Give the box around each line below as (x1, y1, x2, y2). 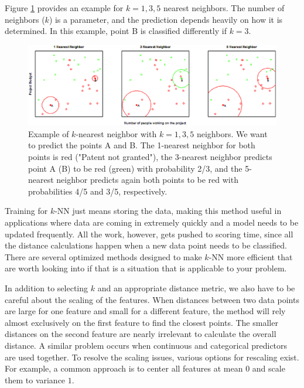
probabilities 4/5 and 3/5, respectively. (28, 185, 168, 197)
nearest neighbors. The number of (163, 2, 285, 13)
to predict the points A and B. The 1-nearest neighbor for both (28, 139, 255, 151)
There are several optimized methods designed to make (5, 250, 202, 263)
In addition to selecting (5, 281, 88, 294)
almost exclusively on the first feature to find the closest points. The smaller (5, 316, 278, 328)
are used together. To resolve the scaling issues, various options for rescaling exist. (5, 350, 299, 363)
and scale (252, 362, 285, 375)
